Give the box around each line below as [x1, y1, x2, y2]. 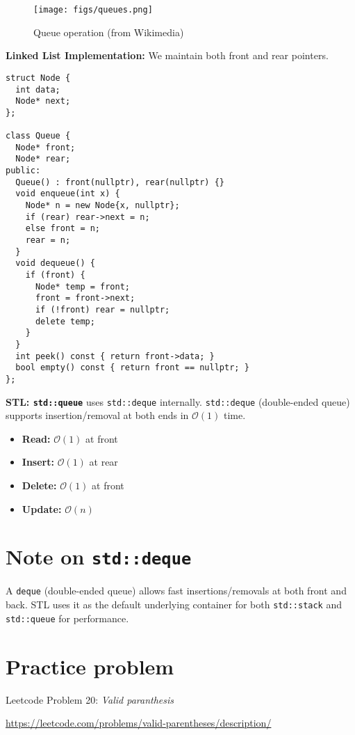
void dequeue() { [15, 258, 95, 269]
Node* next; [15, 96, 71, 106]
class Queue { [6, 131, 71, 141]
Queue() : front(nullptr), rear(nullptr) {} [15, 177, 224, 187]
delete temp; [35, 316, 95, 326]
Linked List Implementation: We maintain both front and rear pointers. [6, 48, 329, 63]
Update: [22, 501, 62, 516]
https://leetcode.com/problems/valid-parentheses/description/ [6, 716, 272, 730]
